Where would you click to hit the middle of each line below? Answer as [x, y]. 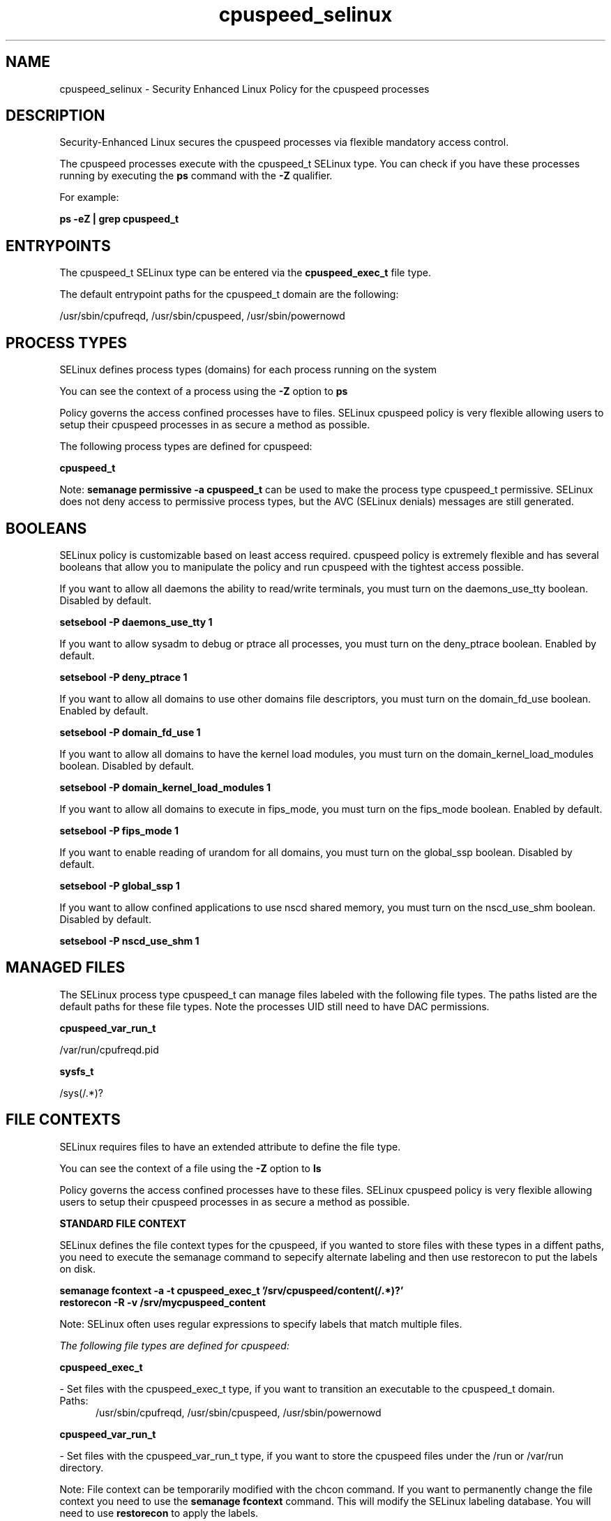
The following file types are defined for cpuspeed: [174, 1345]
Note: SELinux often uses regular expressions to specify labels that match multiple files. [261, 1324]
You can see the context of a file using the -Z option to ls [190, 1168]
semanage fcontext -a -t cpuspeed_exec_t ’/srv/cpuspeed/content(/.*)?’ [232, 1290]
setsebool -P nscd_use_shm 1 [129, 941]
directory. [82, 1467]
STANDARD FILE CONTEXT [123, 1223]
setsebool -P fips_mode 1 [119, 830]
